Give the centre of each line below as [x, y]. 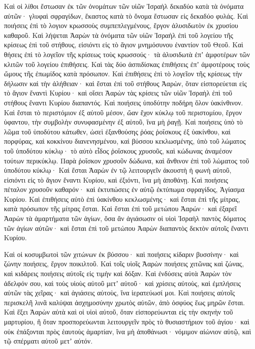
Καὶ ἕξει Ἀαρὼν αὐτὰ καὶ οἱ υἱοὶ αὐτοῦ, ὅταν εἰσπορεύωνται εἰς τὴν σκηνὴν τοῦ [119, 312]
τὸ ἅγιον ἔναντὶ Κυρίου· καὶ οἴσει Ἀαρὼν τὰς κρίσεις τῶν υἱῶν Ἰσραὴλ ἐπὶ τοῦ [118, 93]
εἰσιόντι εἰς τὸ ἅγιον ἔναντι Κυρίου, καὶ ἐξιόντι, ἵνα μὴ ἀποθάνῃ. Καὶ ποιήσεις [116, 179]
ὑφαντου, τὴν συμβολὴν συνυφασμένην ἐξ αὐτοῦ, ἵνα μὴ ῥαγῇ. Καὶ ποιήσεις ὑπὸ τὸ [124, 122]
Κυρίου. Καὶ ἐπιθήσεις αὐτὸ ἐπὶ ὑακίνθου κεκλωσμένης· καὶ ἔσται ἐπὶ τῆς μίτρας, [122, 199]
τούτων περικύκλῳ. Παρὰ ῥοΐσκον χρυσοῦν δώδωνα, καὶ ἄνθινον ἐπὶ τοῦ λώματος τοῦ [127, 160]
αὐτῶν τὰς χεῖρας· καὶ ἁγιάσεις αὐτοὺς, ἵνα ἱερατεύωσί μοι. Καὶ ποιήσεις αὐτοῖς [120, 293]
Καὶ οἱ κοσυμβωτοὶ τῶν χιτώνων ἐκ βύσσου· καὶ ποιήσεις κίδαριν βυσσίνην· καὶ [121, 254]
